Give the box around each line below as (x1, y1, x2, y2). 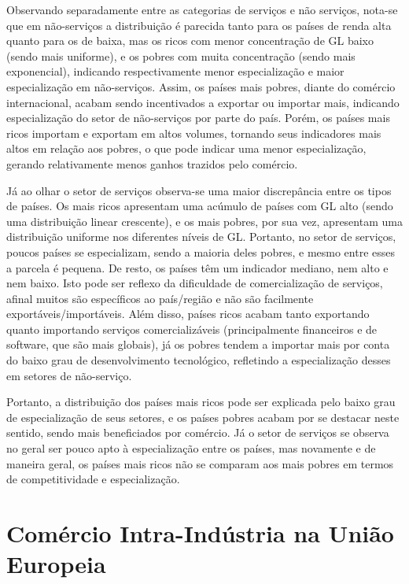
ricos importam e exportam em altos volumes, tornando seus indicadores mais (6, 124, 381, 141)
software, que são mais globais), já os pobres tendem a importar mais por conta (6, 336, 390, 353)
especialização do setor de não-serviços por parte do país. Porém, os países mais (6, 109, 390, 126)
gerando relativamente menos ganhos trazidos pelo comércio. (6, 155, 298, 172)
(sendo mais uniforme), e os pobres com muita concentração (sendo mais (6, 47, 356, 64)
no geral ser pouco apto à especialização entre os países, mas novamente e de (6, 440, 376, 456)
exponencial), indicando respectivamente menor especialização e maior (6, 63, 345, 79)
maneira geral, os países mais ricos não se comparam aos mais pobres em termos (6, 455, 394, 471)
